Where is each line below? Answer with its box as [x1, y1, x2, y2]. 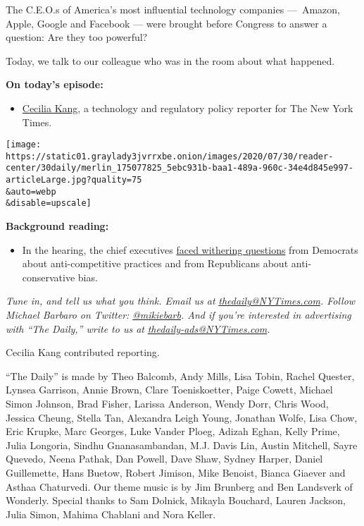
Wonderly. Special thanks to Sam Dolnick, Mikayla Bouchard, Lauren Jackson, [6, 493, 346, 508]
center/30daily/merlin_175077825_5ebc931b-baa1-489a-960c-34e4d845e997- [6, 163, 353, 173]
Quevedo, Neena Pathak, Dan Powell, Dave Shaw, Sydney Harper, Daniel [6, 451, 323, 466]
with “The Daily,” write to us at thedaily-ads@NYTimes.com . [6, 321, 270, 336]
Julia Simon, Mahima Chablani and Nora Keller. [6, 506, 216, 521]
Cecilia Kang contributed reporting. [6, 345, 160, 360]
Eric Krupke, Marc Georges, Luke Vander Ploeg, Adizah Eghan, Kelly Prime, [6, 424, 340, 439]
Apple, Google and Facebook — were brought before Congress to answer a [6, 16, 327, 30]
